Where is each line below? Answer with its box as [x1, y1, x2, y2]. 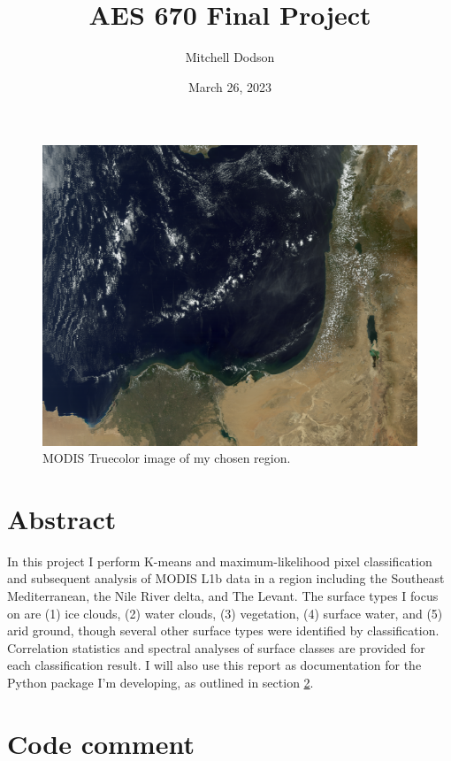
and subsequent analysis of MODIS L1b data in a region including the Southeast [7, 569, 445, 588]
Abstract [7, 500, 117, 536]
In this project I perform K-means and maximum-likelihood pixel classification [7, 551, 432, 570]
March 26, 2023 [187, 77, 272, 96]
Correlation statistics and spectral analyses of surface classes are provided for [7, 638, 425, 657]
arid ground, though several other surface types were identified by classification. [7, 621, 440, 640]
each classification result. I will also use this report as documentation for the [7, 656, 422, 674]
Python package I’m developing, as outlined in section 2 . [7, 673, 314, 691]
